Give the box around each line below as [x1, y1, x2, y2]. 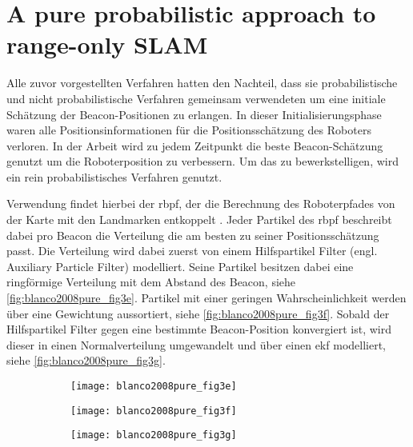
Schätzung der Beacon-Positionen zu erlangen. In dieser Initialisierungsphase [6, 106, 382, 122]
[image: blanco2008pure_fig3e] [70, 381, 237, 392]
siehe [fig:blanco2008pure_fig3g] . [6, 352, 166, 369]
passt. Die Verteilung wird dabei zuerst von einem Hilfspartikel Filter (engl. [6, 242, 378, 259]
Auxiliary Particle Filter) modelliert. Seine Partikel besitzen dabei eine [6, 257, 354, 274]
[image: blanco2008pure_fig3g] [70, 429, 237, 441]
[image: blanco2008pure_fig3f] [70, 405, 237, 417]
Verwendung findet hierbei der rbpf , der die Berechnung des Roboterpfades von [6, 195, 395, 212]
